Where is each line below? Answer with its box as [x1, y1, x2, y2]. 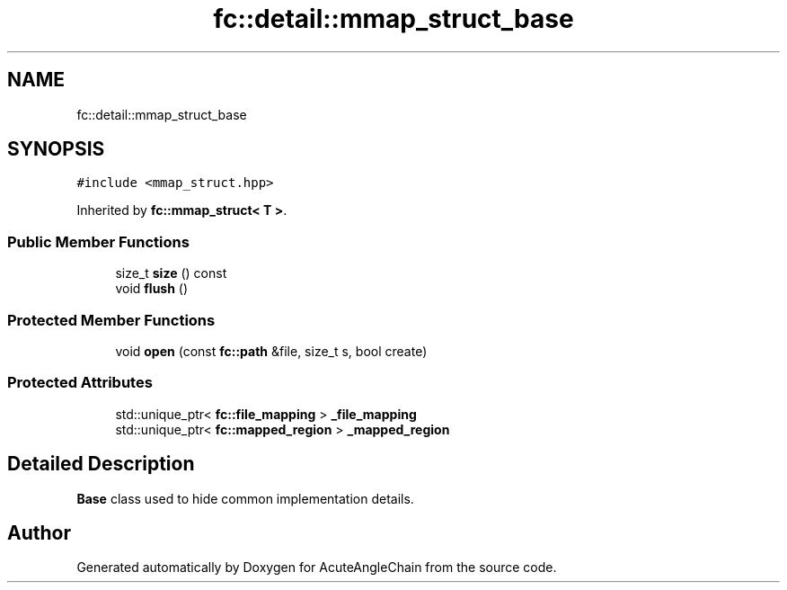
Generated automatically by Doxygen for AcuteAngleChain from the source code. [76, 559, 557, 576]
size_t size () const [115, 265, 227, 282]
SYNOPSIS [7, 138, 105, 161]
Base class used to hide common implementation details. [76, 490, 414, 506]
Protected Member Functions [7, 310, 216, 329]
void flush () [115, 281, 189, 297]
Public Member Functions [7, 232, 190, 251]
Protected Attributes [7, 373, 153, 392]
